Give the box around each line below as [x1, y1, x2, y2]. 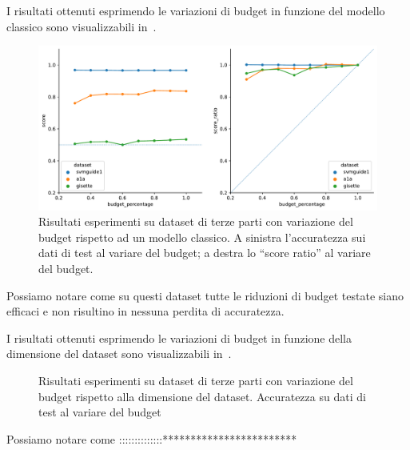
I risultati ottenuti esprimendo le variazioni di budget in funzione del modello [6, 2, 385, 18]
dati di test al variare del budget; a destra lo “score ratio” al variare [38, 244, 371, 261]
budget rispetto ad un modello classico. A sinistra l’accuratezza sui [38, 228, 366, 245]
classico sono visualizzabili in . [6, 18, 157, 34]
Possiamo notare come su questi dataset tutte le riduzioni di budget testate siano [6, 287, 404, 303]
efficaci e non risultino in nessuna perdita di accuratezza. [6, 303, 285, 319]
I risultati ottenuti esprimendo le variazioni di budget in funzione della [6, 329, 352, 346]
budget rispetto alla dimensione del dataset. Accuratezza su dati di [38, 388, 366, 404]
